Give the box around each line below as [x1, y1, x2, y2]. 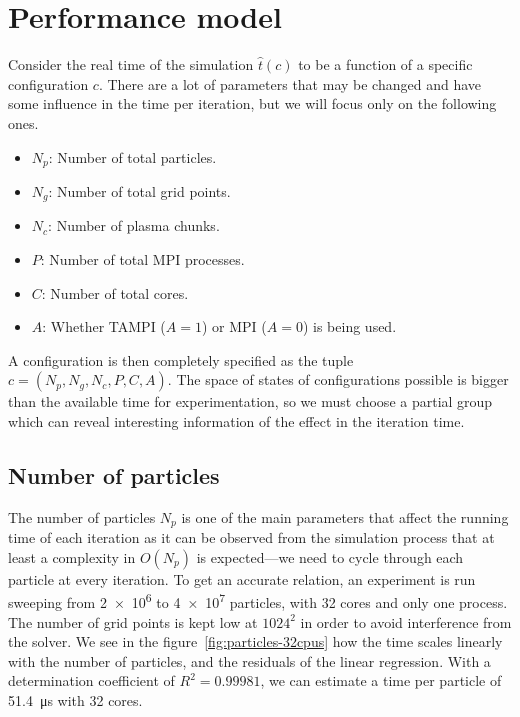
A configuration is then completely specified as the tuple [8, 349, 354, 370]
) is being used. [302, 316, 397, 337]
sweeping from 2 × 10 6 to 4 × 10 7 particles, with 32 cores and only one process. [8, 589, 508, 613]
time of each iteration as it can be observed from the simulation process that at [8, 527, 495, 548]
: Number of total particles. [48, 146, 217, 167]
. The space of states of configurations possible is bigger [167, 369, 509, 390]
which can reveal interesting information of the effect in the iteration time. [8, 410, 465, 431]
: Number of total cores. [41, 282, 189, 303]
